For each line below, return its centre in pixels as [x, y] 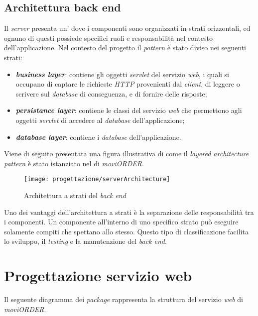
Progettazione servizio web [98, 275]
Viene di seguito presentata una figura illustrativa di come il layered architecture [127, 154]
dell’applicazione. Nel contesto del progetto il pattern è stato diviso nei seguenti [125, 48]
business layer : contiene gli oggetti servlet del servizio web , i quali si [123, 74]
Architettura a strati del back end [75, 195]
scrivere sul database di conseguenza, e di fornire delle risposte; [111, 93]
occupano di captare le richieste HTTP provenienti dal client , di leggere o [128, 84]
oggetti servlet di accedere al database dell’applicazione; [100, 120]
